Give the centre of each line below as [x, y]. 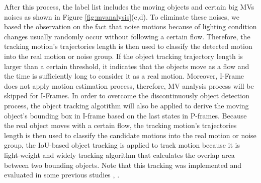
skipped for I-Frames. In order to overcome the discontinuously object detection [127, 96]
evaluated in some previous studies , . [62, 175]
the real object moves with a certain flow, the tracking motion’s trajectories [120, 125]
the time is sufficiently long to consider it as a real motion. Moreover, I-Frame [124, 76]
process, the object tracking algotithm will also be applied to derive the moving [126, 105]
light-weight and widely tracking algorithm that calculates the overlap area [119, 155]
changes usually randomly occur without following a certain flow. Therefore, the [127, 36]
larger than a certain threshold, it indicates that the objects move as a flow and [127, 66]
